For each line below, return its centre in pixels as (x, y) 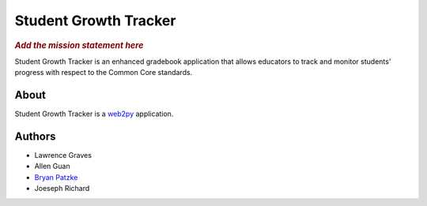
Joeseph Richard (62, 189)
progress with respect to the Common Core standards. (104, 73)
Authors (35, 136)
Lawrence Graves (63, 155)
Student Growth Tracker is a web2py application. (94, 114)
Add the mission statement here (79, 45)
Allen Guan (52, 167)
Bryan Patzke (56, 177)
